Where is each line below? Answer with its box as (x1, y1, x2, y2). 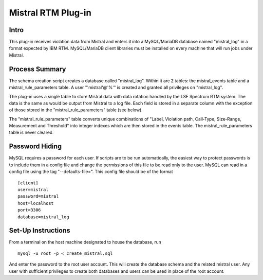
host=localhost (18, 200, 54, 206)
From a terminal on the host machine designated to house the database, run (9, 239, 162, 245)
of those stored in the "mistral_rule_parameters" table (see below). (9, 107, 143, 113)
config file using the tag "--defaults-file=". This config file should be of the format (9, 169, 173, 175)
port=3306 (18, 207, 41, 213)
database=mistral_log (18, 214, 69, 220)
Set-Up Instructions (9, 227, 71, 235)
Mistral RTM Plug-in (9, 7, 92, 18)
